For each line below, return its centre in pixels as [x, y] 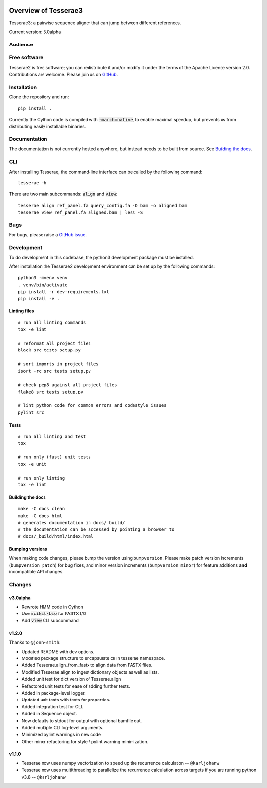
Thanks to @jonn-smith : [35, 642]
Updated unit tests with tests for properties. [66, 700]
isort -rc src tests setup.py [55, 371]
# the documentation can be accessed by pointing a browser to [96, 529]
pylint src [31, 412]
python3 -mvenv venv [43, 278]
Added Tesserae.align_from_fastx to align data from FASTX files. [87, 665]
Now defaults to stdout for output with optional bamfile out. [82, 721]
